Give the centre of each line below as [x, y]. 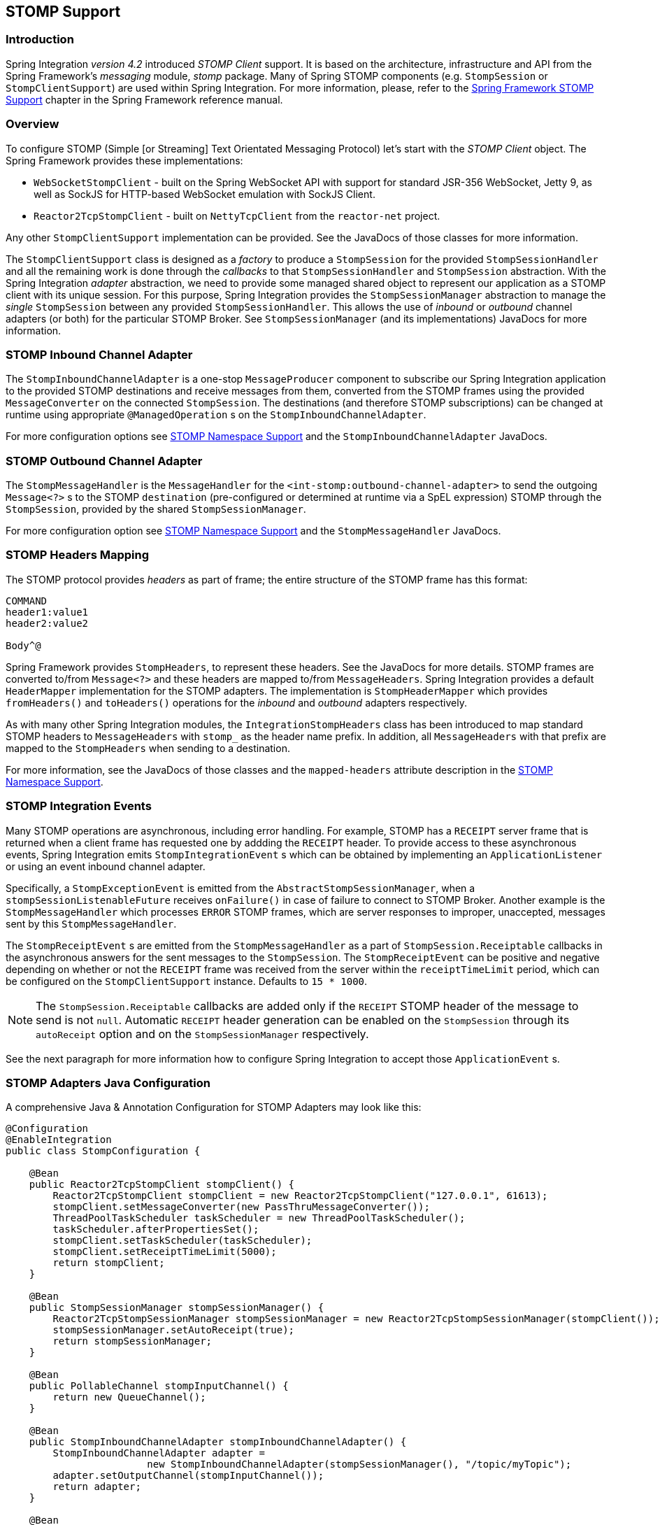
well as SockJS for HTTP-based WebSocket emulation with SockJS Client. [205, 194]
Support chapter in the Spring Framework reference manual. [144, 99]
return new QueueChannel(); [129, 1397]
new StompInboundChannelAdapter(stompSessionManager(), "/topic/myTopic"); [359, 1464]
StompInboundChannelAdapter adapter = [159, 1453]
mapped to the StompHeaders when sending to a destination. [148, 748]
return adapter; [97, 1487]
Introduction [40, 40]
